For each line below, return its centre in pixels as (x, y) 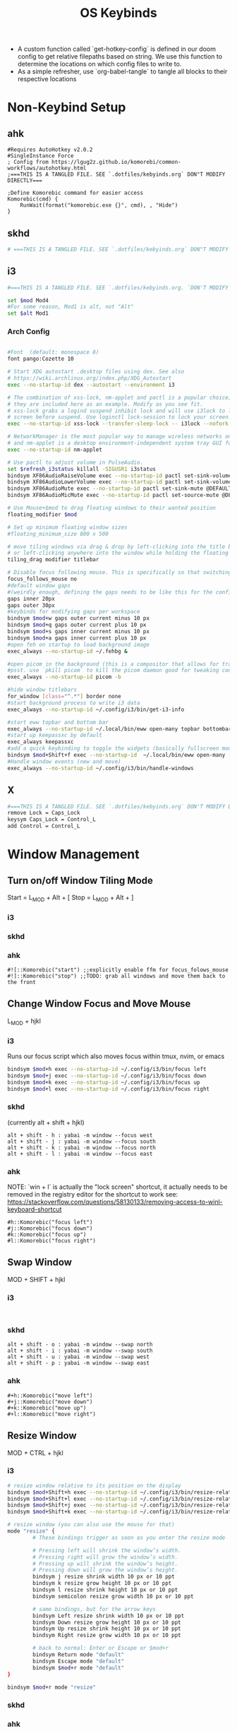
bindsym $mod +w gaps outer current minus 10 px (79, 618)
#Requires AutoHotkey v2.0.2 (50, 150)
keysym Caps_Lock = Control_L (52, 820)
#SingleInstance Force (41, 156)
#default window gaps (39, 585)
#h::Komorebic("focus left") (50, 1222)
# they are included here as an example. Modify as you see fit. (105, 404)
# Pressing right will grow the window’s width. (105, 1557)
